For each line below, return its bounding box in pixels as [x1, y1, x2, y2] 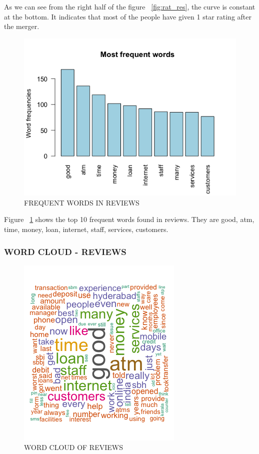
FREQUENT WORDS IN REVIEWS [24, 197, 139, 207]
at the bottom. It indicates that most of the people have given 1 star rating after [4, 11, 251, 21]
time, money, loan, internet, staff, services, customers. [4, 224, 168, 234]
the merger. [4, 21, 39, 31]
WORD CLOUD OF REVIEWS [24, 442, 123, 452]
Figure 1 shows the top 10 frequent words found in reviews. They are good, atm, [4, 214, 254, 224]
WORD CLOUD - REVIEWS [4, 245, 126, 257]
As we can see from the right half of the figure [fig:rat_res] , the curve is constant [4, 1, 255, 11]
